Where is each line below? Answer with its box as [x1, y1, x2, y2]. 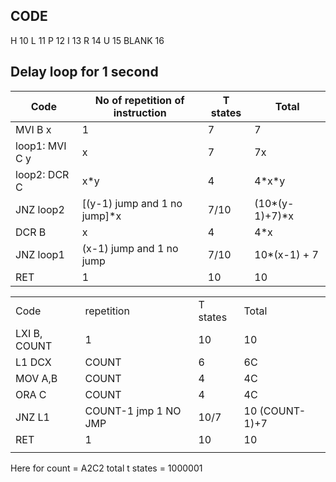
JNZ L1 [15, 410, 50, 424]
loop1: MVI [15, 139, 67, 153]
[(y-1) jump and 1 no [81, 196, 183, 210]
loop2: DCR [15, 167, 70, 181]
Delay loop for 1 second [10, 64, 159, 81]
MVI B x [15, 122, 52, 136]
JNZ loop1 [15, 247, 65, 261]
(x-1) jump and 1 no [81, 241, 179, 255]
